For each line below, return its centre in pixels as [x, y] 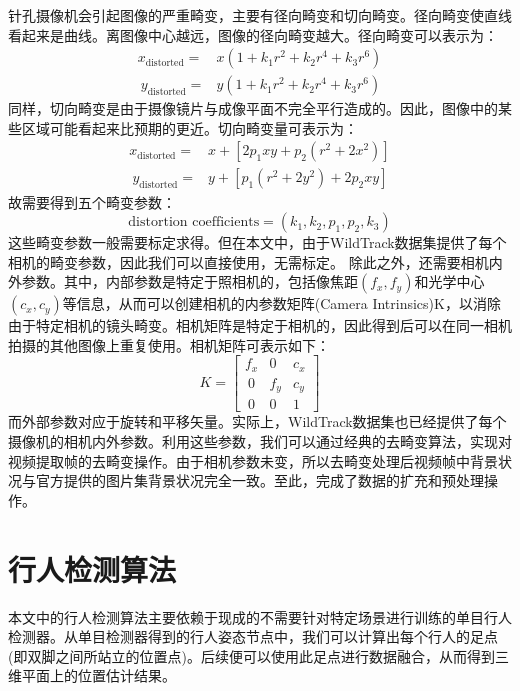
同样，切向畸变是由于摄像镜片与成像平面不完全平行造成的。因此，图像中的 [253, 108]
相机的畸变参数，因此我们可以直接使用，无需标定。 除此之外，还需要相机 [248, 261]
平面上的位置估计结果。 [98, 675]
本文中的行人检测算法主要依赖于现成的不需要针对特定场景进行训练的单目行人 [260, 616]
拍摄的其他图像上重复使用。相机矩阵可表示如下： [169, 344]
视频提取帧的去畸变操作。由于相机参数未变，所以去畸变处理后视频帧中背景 [253, 460]
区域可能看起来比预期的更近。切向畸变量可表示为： [189, 127]
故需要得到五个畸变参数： [92, 201]
